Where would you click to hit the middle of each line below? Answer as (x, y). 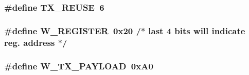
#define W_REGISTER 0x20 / (73, 30)
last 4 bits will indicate (197, 30)
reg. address (30, 42)
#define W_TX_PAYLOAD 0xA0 (79, 66)
